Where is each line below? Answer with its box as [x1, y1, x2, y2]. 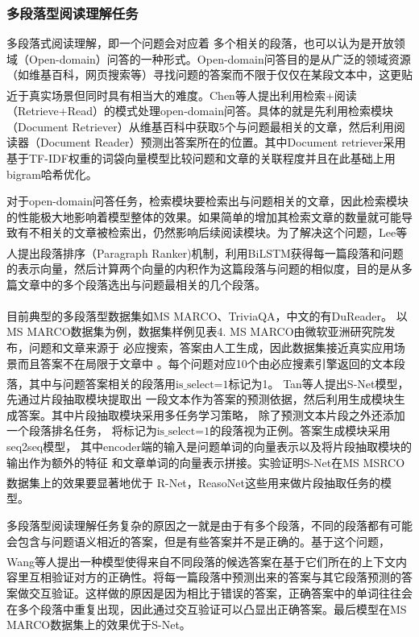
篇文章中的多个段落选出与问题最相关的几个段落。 [6, 275, 266, 292]
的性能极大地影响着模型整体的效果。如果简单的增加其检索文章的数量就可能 [6, 208, 401, 225]
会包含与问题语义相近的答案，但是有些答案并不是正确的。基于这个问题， [6, 532, 390, 549]
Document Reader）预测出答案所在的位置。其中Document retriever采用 [39, 134, 406, 151]
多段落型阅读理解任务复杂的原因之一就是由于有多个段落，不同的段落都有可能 [6, 516, 413, 533]
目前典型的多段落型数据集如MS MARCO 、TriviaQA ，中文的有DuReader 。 [6, 307, 393, 324]
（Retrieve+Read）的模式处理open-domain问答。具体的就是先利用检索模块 [6, 102, 393, 119]
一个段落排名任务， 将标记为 [6, 422, 157, 439]
